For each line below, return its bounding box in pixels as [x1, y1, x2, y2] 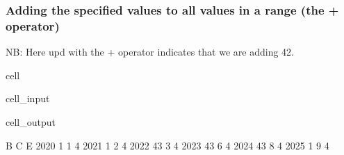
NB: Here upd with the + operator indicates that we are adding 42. [6, 44, 294, 59]
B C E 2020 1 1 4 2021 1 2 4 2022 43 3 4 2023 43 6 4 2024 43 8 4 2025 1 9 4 [6, 138, 329, 152]
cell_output [6, 114, 56, 129]
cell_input [6, 91, 50, 106]
